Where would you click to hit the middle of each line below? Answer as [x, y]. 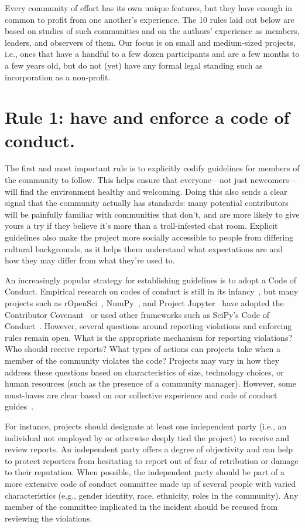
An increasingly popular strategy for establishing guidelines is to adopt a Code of [151, 280]
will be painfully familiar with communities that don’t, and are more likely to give [152, 214]
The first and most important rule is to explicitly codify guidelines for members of [152, 168]
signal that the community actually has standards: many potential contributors [147, 203]
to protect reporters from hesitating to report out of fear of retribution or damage [152, 460]
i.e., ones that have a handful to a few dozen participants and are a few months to [152, 54]
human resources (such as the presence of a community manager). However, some [150, 383]
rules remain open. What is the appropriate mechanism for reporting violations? [149, 337]
